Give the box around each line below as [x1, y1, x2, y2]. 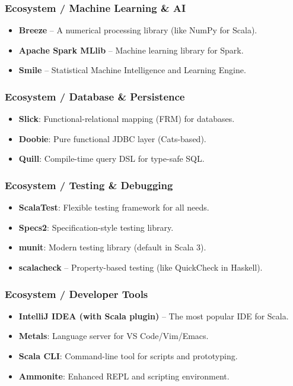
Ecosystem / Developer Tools [5, 286, 148, 301]
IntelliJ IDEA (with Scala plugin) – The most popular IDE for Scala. [18, 309, 289, 322]
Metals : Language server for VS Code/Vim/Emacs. [18, 329, 209, 342]
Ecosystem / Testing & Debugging [5, 177, 173, 192]
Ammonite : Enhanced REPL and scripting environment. [18, 369, 230, 382]
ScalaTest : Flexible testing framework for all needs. [18, 201, 209, 214]
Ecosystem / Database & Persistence [5, 89, 185, 103]
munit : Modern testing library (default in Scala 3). [18, 241, 206, 253]
